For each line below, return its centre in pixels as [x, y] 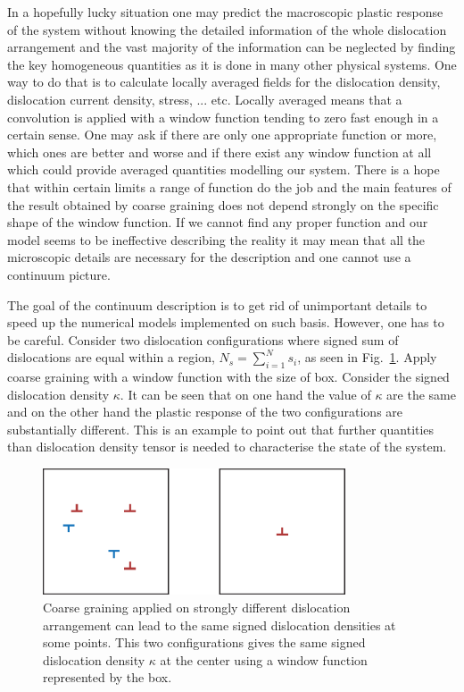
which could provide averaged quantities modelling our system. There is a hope [224, 169]
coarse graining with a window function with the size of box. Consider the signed [228, 377]
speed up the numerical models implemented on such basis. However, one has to [226, 322]
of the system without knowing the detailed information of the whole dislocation [227, 29]
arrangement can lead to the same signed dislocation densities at [220, 624]
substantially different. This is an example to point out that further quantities [221, 429]
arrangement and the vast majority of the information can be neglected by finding [232, 47]
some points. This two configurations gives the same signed [204, 642]
